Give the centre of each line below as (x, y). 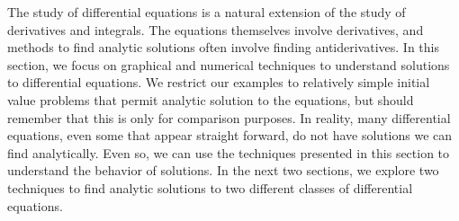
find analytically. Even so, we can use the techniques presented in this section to (229, 152)
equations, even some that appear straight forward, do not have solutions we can (230, 135)
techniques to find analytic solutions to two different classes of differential (210, 187)
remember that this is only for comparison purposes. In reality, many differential (229, 117)
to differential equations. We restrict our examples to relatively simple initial (219, 82)
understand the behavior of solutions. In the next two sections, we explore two (223, 170)
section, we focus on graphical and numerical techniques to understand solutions (229, 64)
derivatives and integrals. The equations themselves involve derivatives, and (216, 29)
